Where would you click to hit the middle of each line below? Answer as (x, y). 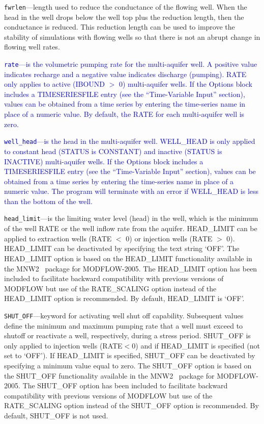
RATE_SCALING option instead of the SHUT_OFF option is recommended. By (131, 405)
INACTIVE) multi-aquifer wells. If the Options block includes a (104, 161)
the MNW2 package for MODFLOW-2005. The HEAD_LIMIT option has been (131, 268)
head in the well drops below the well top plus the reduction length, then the (124, 17)
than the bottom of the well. (48, 201)
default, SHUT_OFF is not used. (56, 415)
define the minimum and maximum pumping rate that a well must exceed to (124, 325)
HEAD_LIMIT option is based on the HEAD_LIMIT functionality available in (128, 258)
